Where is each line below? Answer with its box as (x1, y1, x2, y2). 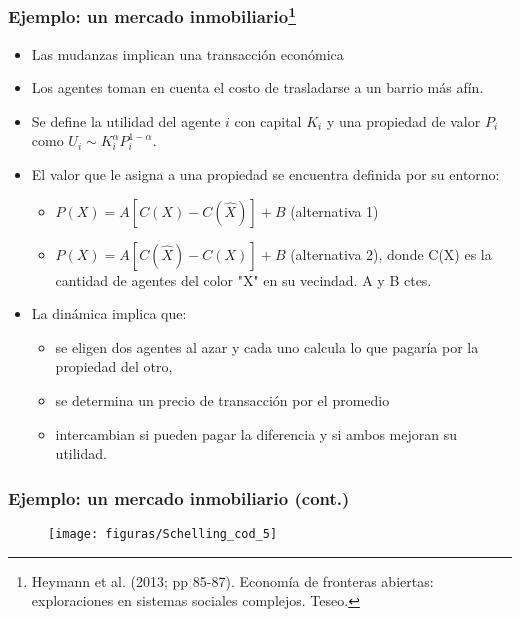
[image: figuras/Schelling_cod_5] (48, 527, 278, 542)
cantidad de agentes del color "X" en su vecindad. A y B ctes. (55, 269, 432, 290)
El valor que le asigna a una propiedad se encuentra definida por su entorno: (31, 164, 500, 185)
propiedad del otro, (55, 356, 173, 377)
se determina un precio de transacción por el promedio (55, 390, 390, 411)
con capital (234, 110, 302, 131)
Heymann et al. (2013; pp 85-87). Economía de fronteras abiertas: (31, 570, 434, 591)
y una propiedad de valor (326, 110, 481, 131)
